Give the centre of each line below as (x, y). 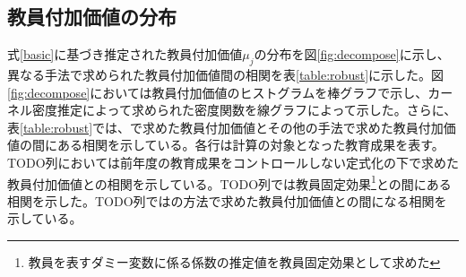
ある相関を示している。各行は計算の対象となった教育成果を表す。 (250, 145)
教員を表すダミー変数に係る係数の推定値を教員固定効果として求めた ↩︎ (234, 262)
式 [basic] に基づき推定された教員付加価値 (125, 54)
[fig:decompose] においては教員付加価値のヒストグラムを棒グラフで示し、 (218, 92)
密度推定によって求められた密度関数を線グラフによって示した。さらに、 (244, 110)
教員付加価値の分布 (92, 17)
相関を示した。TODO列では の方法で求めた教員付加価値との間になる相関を (227, 200)
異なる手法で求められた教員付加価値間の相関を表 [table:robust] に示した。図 (226, 74)
